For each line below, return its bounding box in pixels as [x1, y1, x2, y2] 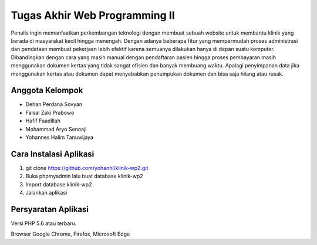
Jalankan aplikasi [25, 189, 68, 196]
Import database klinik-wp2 [25, 181, 92, 188]
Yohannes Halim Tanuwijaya [25, 134, 94, 141]
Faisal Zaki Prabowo [25, 109, 75, 116]
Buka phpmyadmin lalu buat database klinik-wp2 [25, 173, 143, 180]
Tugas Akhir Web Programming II [11, 9, 176, 22]
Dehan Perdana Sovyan [25, 101, 83, 108]
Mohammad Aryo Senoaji [25, 125, 87, 132]
